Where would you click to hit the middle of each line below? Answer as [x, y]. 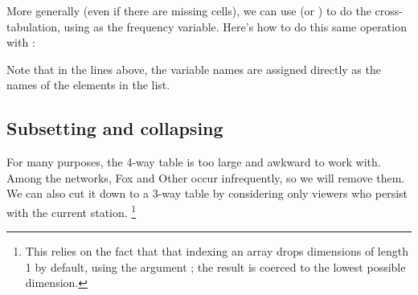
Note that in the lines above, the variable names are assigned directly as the [194, 69]
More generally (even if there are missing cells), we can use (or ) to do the [189, 10]
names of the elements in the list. [88, 85]
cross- [389, 10]
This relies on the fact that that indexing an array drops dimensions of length [217, 251]
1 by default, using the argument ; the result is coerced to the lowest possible [215, 266]
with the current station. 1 [72, 211]
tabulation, [33, 26]
